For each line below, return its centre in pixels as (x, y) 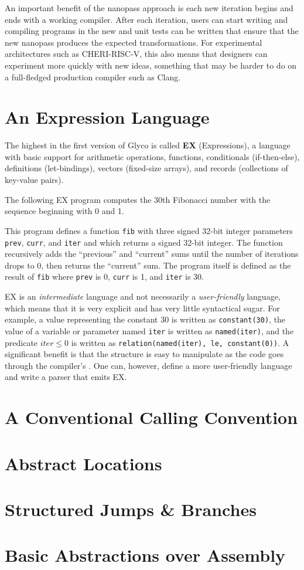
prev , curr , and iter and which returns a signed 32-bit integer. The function (144, 242)
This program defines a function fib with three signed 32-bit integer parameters (149, 230)
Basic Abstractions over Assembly (145, 555)
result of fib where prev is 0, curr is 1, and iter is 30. (104, 276)
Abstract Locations (83, 463)
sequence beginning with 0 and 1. (64, 211)
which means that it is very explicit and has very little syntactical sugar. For (142, 308)
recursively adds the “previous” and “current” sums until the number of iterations (152, 254)
